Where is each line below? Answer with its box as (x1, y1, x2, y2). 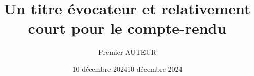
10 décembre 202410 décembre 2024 (72, 63, 183, 74)
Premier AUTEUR (98, 47, 157, 57)
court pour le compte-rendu (28, 18, 227, 38)
